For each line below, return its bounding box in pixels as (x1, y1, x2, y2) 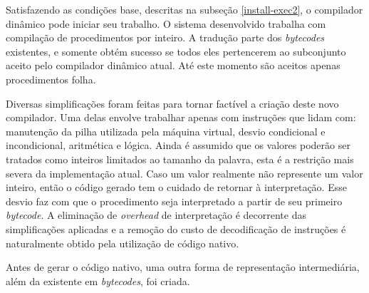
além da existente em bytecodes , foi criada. (6, 273, 190, 288)
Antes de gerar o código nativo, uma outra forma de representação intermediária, (6, 259, 360, 274)
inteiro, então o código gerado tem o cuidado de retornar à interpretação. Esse (6, 180, 347, 195)
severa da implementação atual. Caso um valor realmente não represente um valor (6, 165, 363, 180)
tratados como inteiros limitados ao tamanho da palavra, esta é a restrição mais (6, 151, 354, 166)
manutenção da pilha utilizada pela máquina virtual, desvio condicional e (6, 123, 326, 138)
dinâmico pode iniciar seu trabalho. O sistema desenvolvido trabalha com (6, 16, 326, 31)
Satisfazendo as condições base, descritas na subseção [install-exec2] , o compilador (6, 2, 363, 16)
